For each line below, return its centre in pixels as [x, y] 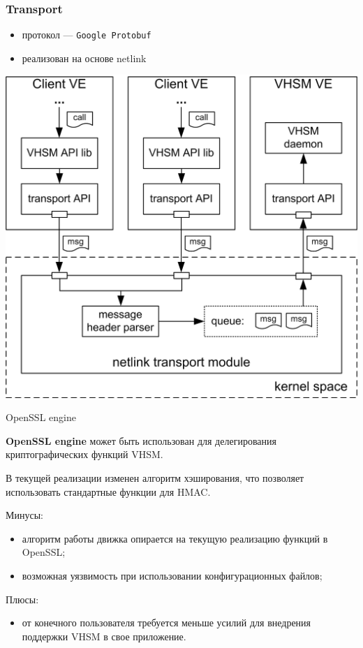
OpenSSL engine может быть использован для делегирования [141, 440]
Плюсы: [22, 599]
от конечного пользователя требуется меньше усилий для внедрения [166, 623]
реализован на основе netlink [84, 58]
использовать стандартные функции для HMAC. [108, 491]
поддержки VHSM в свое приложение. [104, 636]
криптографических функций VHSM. [84, 454]
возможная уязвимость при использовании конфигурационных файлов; [172, 575]
